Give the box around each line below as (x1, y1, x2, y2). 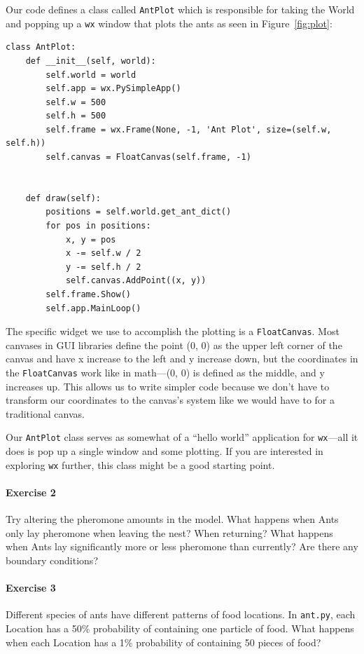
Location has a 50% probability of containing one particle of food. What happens (6, 621, 354, 635)
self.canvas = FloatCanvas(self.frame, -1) (45, 152, 251, 163)
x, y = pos (65, 234, 116, 245)
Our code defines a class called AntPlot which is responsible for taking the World (6, 2, 355, 16)
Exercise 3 (6, 580, 56, 595)
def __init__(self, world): (25, 55, 156, 66)
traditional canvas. (6, 406, 85, 421)
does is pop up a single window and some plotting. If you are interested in (6, 444, 323, 458)
